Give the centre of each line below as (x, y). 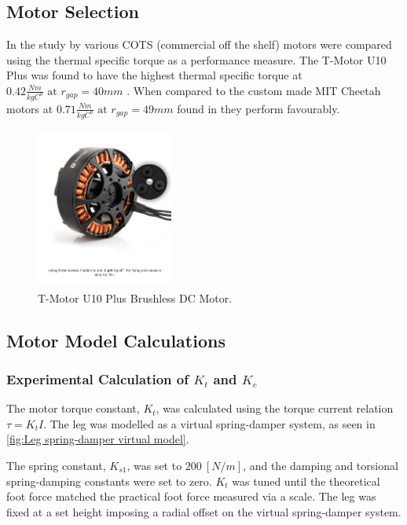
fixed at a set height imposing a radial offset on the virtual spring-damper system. (204, 511)
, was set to (154, 466)
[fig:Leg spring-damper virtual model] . (98, 439)
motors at (30, 108)
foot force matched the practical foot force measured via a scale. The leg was (191, 496)
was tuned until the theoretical (306, 481)
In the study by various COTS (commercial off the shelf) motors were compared (199, 44)
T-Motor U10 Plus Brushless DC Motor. (135, 297)
